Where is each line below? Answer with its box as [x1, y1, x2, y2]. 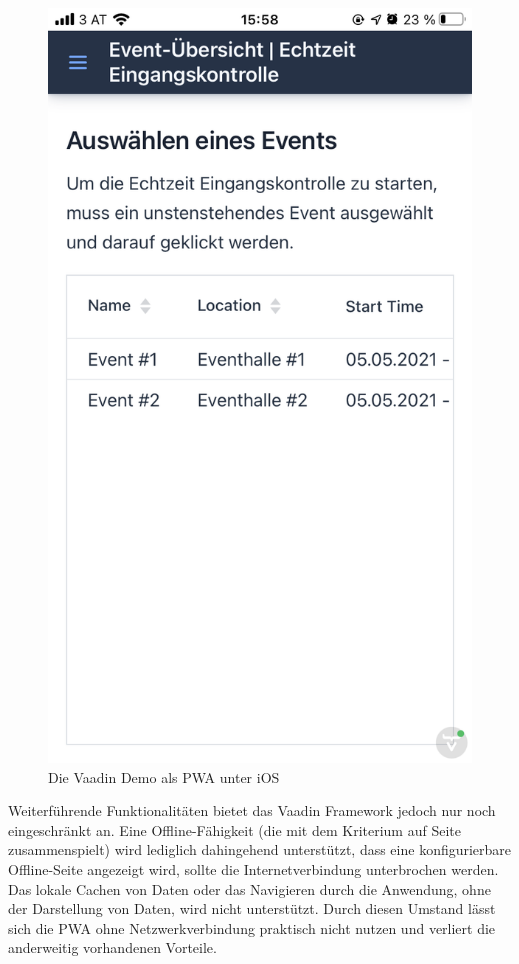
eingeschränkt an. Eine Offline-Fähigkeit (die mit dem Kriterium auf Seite [8, 819, 461, 840]
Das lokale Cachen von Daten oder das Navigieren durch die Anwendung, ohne [8, 878, 491, 899]
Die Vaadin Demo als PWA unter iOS [48, 766, 280, 787]
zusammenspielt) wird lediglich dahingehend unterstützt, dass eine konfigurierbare [8, 839, 512, 860]
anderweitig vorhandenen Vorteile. [8, 937, 217, 958]
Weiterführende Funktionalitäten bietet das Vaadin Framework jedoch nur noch [8, 800, 496, 821]
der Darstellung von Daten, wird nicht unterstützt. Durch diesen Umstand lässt [8, 898, 496, 919]
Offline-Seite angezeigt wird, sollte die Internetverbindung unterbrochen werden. [8, 859, 499, 880]
